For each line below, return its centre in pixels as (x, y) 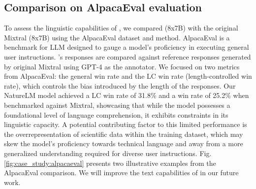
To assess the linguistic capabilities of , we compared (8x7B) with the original (121, 28)
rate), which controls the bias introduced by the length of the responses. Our (120, 85)
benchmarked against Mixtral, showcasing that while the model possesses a (117, 105)
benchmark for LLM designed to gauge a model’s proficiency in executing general (127, 47)
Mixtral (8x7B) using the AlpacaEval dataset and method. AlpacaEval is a (117, 37)
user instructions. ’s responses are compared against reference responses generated (128, 56)
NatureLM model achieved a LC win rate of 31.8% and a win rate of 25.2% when (127, 95)
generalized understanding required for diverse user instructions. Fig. (108, 153)
